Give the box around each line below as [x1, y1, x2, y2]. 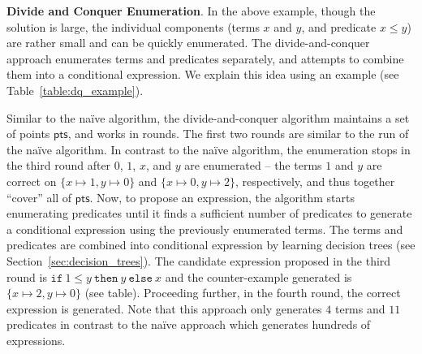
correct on [6, 172, 57, 189]
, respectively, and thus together [235, 172, 395, 189]
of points [6, 125, 50, 142]
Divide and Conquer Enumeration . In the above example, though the [6, 2, 376, 19]
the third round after [6, 157, 111, 174]
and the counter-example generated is [165, 268, 352, 285]
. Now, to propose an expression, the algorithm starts [89, 188, 355, 205]
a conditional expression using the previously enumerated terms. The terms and [6, 220, 403, 237]
